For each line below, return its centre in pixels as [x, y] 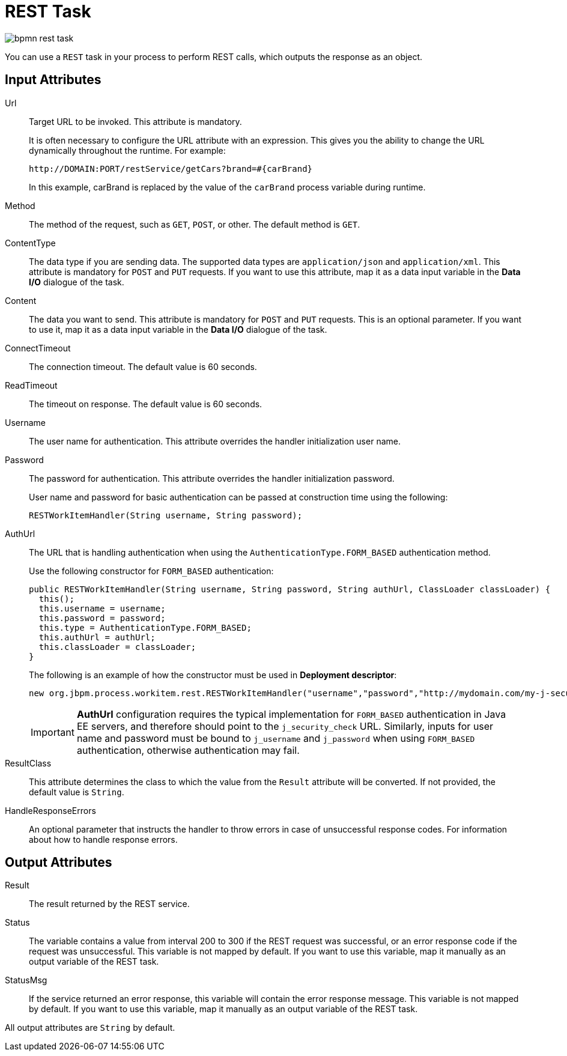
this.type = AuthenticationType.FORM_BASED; [145, 627]
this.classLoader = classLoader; [117, 647]
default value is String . [77, 792]
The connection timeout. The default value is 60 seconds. [143, 366]
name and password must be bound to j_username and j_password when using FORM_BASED [276, 738]
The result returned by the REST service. [109, 904]
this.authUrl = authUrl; [97, 637]
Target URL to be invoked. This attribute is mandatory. [135, 121]
